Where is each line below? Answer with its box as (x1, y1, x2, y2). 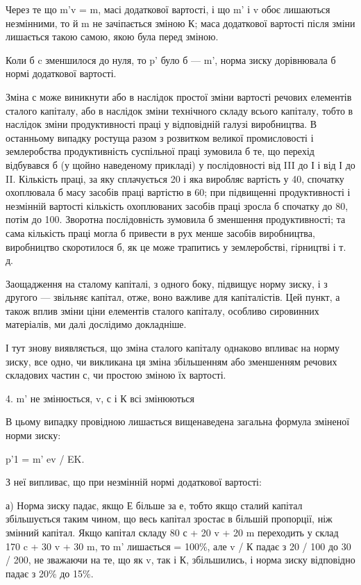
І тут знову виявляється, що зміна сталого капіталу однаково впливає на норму (6, 340, 340, 355)
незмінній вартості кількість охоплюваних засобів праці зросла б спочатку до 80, (6, 198, 349, 213)
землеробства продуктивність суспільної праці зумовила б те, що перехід (6, 144, 314, 158)
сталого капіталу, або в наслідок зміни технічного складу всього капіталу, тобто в (6, 103, 353, 117)
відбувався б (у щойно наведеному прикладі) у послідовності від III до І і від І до (6, 157, 355, 172)
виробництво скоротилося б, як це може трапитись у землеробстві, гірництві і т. (6, 239, 346, 254)
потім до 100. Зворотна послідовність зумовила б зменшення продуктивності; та (6, 212, 346, 226)
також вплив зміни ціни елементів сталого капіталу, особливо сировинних (6, 303, 319, 318)
